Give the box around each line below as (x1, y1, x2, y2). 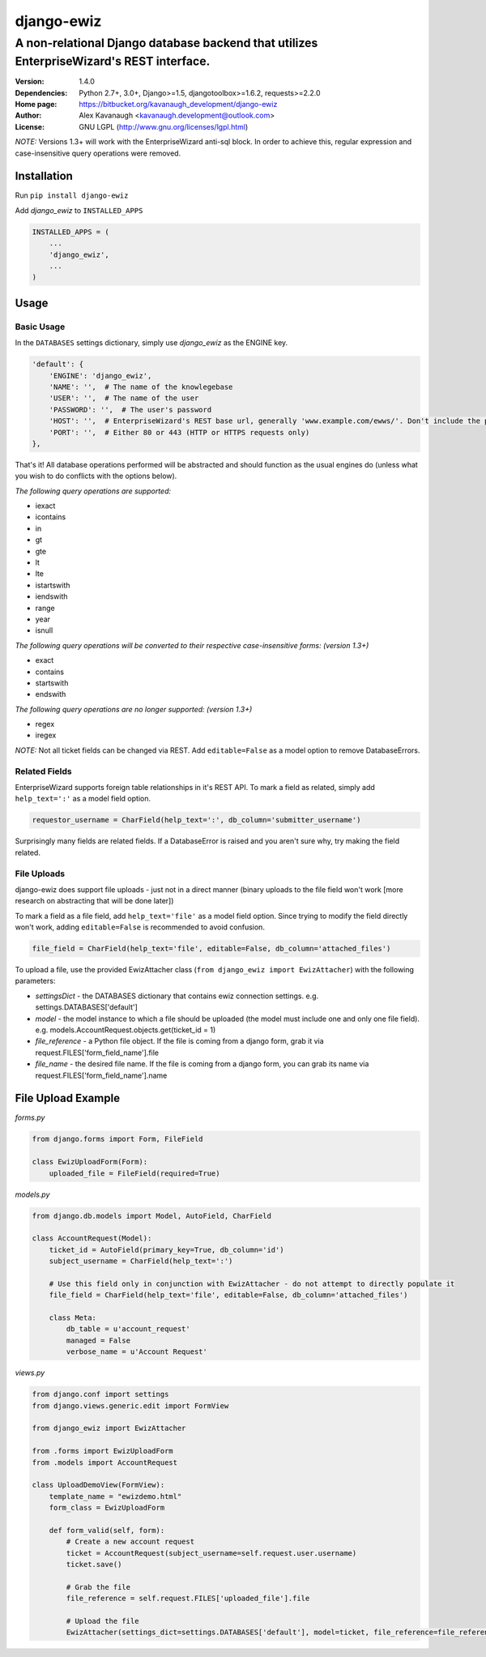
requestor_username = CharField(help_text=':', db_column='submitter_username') (32, 815, 361, 825)
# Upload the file (66, 1616, 139, 1626)
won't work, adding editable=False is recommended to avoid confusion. (15, 922, 265, 932)
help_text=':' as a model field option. (15, 794, 151, 804)
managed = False (66, 1335, 131, 1345)
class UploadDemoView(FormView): (32, 1480, 165, 1490)
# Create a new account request (66, 1537, 194, 1547)
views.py (15, 1368, 45, 1377)
